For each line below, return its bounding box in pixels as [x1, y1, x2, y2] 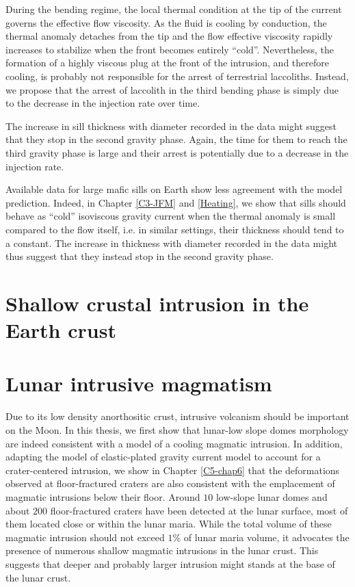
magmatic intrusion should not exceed [5, 530, 165, 544]
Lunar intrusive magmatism [5, 369, 272, 397]
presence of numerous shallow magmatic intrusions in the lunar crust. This [5, 543, 319, 558]
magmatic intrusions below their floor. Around [5, 489, 200, 504]
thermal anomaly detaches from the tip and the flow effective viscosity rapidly [5, 29, 333, 43]
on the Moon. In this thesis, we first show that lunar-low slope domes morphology [5, 422, 349, 436]
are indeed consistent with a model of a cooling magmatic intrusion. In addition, [5, 436, 343, 450]
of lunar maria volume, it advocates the [183, 530, 350, 544]
